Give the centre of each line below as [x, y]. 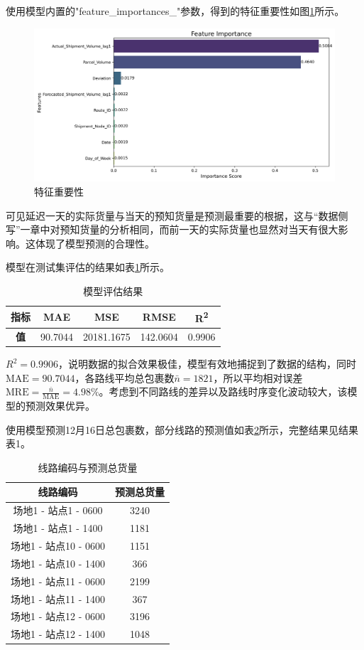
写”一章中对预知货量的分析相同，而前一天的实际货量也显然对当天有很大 [172, 229]
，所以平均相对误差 [258, 377]
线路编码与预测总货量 [88, 467]
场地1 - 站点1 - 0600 [58, 510]
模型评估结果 [113, 291]
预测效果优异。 [60, 406]
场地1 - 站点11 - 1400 [58, 598]
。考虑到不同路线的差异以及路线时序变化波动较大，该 [223, 391]
